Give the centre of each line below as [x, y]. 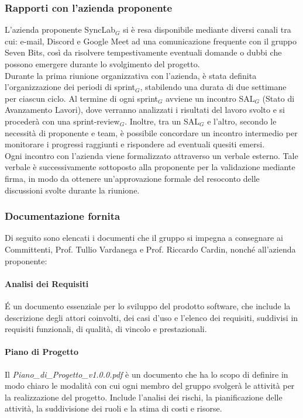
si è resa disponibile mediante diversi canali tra [207, 30]
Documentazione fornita [63, 216]
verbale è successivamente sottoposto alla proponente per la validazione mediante [150, 167]
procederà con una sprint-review [62, 121]
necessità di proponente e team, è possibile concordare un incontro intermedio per [151, 132]
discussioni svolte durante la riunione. [72, 190]
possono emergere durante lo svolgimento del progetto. [102, 64]
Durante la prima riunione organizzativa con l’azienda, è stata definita [131, 75]
